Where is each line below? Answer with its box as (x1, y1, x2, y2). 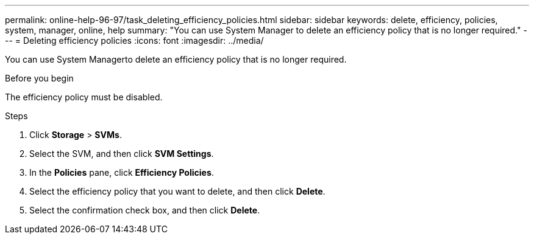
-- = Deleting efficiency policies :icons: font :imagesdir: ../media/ (5, 35, 264, 46)
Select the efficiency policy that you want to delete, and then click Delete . (29, 186, 326, 196)
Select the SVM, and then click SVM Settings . (29, 148, 214, 159)
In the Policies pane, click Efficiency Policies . (29, 167, 214, 178)
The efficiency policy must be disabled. (5, 92, 163, 102)
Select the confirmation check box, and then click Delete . (29, 205, 260, 215)
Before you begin (5, 73, 74, 83)
